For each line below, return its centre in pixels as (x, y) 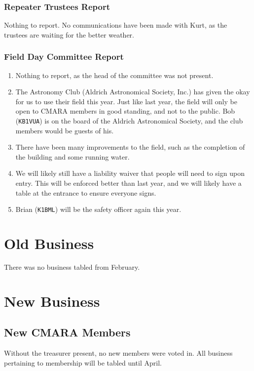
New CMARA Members (67, 332)
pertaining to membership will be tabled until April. (83, 362)
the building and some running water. (73, 156)
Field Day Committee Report (64, 57)
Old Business (49, 243)
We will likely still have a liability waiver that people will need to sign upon (130, 173)
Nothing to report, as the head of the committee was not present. (114, 75)
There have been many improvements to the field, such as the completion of (130, 147)
